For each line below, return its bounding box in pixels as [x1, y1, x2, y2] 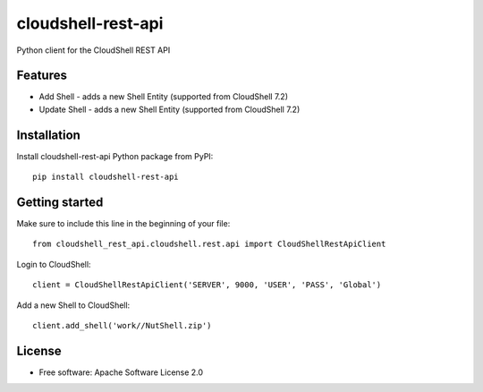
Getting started [16, 194, 104, 209]
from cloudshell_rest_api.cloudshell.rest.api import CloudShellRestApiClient [32, 239, 386, 250]
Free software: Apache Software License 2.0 [38, 367, 204, 378]
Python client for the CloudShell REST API [16, 45, 171, 55]
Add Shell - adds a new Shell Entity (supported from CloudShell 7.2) [38, 91, 289, 102]
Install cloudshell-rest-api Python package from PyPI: [16, 150, 214, 161]
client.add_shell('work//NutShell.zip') [32, 320, 212, 330]
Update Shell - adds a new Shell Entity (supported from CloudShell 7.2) [38, 104, 301, 115]
